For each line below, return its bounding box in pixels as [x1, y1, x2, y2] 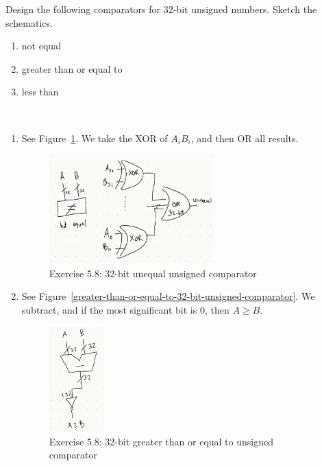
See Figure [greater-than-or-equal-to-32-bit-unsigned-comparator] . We [21, 289, 315, 303]
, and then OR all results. [190, 130, 299, 145]
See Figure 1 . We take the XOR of [21, 130, 168, 145]
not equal [21, 38, 61, 53]
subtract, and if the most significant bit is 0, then [21, 303, 230, 317]
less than [21, 84, 59, 99]
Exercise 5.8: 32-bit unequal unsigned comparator [49, 266, 257, 280]
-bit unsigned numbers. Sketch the [173, 2, 317, 16]
